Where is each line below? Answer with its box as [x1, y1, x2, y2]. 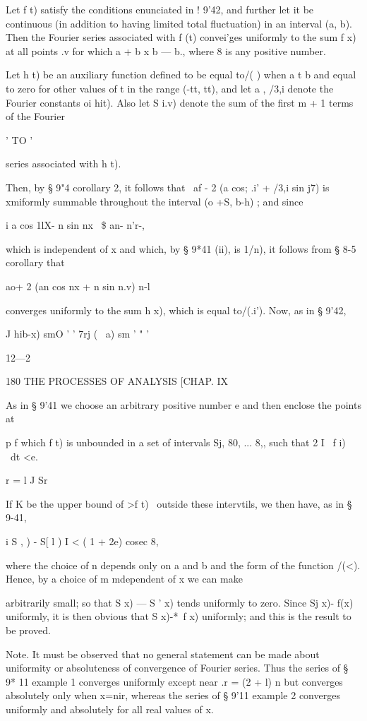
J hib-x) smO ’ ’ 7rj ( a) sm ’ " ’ [6, 326, 150, 341]
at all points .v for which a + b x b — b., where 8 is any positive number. [6, 43, 326, 58]
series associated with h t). [6, 156, 121, 171]
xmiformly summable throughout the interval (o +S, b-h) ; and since [6, 193, 303, 208]
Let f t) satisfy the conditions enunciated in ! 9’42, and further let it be [6, 2, 314, 16]
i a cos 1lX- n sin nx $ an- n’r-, [6, 218, 145, 232]
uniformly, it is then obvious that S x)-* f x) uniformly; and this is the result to [6, 609, 351, 624]
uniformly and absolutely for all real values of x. [6, 701, 214, 716]
